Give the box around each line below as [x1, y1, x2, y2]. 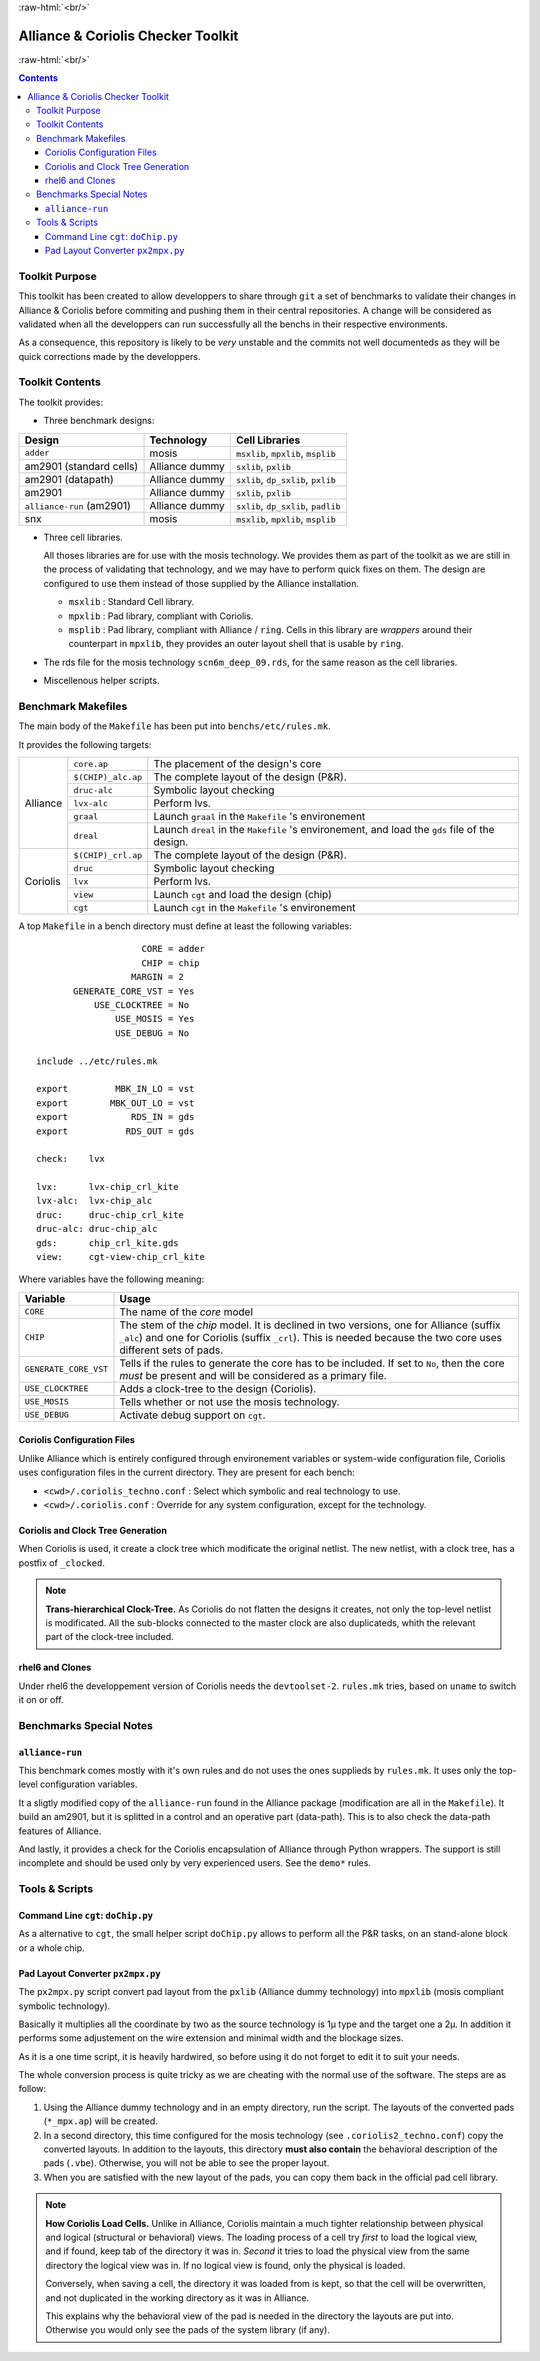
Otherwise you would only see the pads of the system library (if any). [45, 2324, 330, 2336]
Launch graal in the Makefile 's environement [153, 810, 366, 824]
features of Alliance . [18, 1825, 102, 1837]
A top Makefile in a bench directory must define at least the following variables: [18, 920, 352, 932]
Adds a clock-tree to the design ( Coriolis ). [119, 1381, 317, 1395]
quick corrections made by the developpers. [18, 350, 201, 362]
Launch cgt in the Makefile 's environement [153, 901, 356, 915]
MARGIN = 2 [130, 971, 185, 983]
